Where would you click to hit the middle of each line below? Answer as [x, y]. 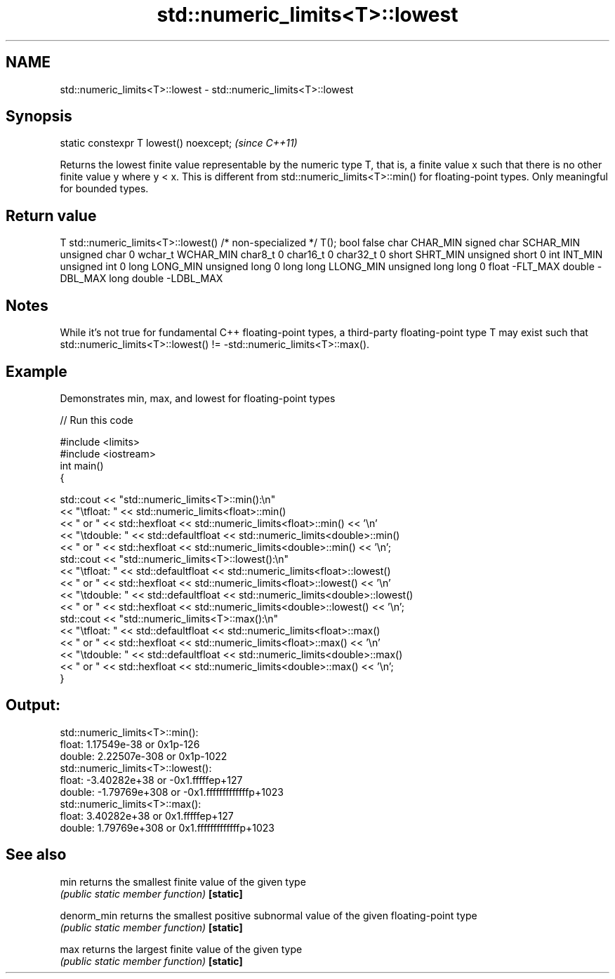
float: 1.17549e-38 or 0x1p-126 [130, 744]
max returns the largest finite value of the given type [181, 949]
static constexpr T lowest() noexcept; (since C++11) [179, 143]
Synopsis [39, 116]
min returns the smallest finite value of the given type [183, 881]
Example [37, 371]
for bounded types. [104, 189]
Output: [33, 705]
